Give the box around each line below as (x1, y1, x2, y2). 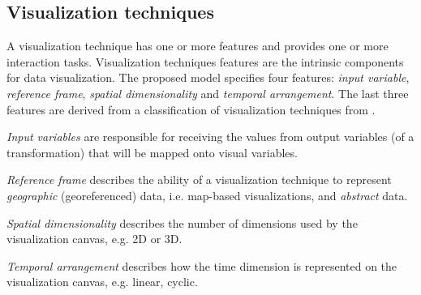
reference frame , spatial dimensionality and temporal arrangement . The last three (6, 84, 409, 101)
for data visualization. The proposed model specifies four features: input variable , (6, 69, 410, 86)
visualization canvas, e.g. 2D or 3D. (6, 230, 183, 247)
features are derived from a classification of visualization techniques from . (6, 100, 376, 118)
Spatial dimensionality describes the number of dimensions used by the (6, 214, 358, 231)
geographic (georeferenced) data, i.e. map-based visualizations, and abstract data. (6, 186, 408, 203)
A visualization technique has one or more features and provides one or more (6, 37, 389, 54)
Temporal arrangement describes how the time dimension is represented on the (6, 257, 397, 274)
